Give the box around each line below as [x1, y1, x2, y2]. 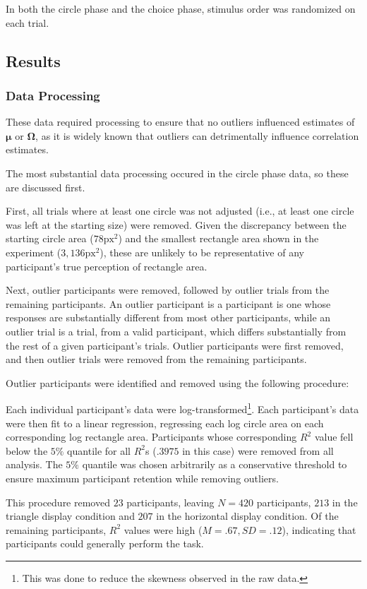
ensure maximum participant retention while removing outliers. [6, 470, 279, 485]
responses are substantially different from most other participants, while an [6, 310, 331, 325]
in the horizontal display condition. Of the [156, 508, 339, 523]
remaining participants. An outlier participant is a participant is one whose [6, 296, 331, 311]
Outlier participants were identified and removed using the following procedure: [6, 375, 349, 390]
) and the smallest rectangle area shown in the [118, 231, 319, 246]
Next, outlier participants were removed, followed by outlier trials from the [6, 282, 330, 297]
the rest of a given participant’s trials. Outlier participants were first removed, [6, 338, 344, 352]
